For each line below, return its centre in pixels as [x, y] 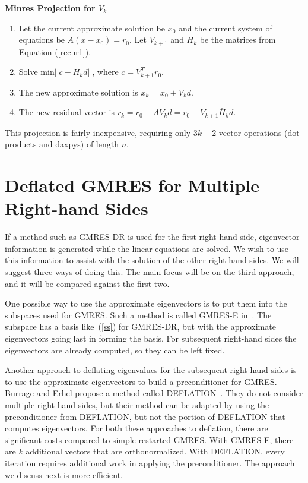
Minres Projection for [50, 8]
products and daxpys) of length [62, 144]
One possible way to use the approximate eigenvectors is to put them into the [146, 303]
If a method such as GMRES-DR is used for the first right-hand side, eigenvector [152, 237]
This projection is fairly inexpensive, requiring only [98, 132]
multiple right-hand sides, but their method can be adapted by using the [137, 404]
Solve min [36, 72]
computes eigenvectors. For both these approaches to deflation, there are [136, 428]
